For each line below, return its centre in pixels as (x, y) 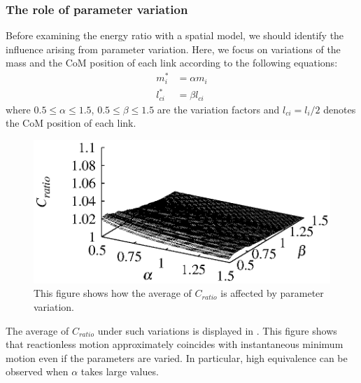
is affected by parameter (272, 293)
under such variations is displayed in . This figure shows (217, 330)
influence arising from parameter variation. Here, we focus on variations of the (173, 49)
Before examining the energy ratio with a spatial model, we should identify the (175, 35)
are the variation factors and (218, 109)
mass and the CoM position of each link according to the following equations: (172, 63)
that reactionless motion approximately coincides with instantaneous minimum (175, 344)
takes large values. (120, 371)
